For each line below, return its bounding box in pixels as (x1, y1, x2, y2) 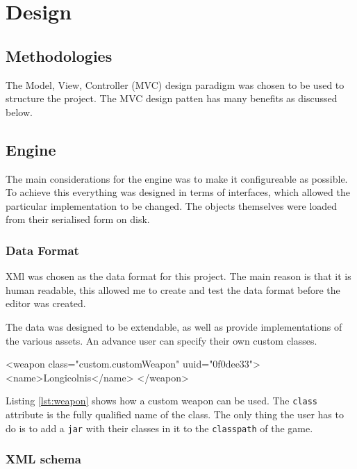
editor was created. (6, 296, 86, 311)
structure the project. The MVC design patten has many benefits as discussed (6, 91, 338, 106)
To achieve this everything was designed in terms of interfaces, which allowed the (6, 185, 350, 199)
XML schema (6, 450, 81, 468)
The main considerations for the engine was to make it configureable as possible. (6, 171, 348, 186)
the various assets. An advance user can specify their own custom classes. (6, 333, 317, 347)
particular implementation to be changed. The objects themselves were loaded (6, 198, 338, 213)
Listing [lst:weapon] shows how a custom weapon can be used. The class (6, 393, 318, 408)
